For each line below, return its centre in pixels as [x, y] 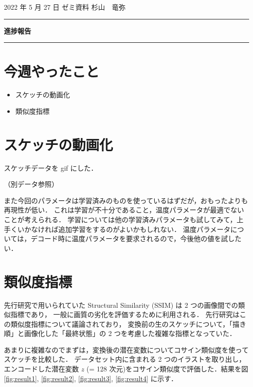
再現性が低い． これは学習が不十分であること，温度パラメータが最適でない [124, 210]
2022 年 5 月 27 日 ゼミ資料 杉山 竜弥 [65, 7]
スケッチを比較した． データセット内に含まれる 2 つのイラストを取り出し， [125, 359]
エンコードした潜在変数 [41, 369]
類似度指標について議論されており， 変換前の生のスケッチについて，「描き [128, 324]
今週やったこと [52, 71]
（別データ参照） [31, 184]
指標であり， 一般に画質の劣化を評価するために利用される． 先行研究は [125, 314]
